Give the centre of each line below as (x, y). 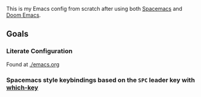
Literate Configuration (40, 51)
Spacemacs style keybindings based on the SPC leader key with (101, 80)
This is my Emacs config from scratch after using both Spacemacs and (94, 9)
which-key (22, 87)
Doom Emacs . (24, 15)
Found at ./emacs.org (33, 64)
